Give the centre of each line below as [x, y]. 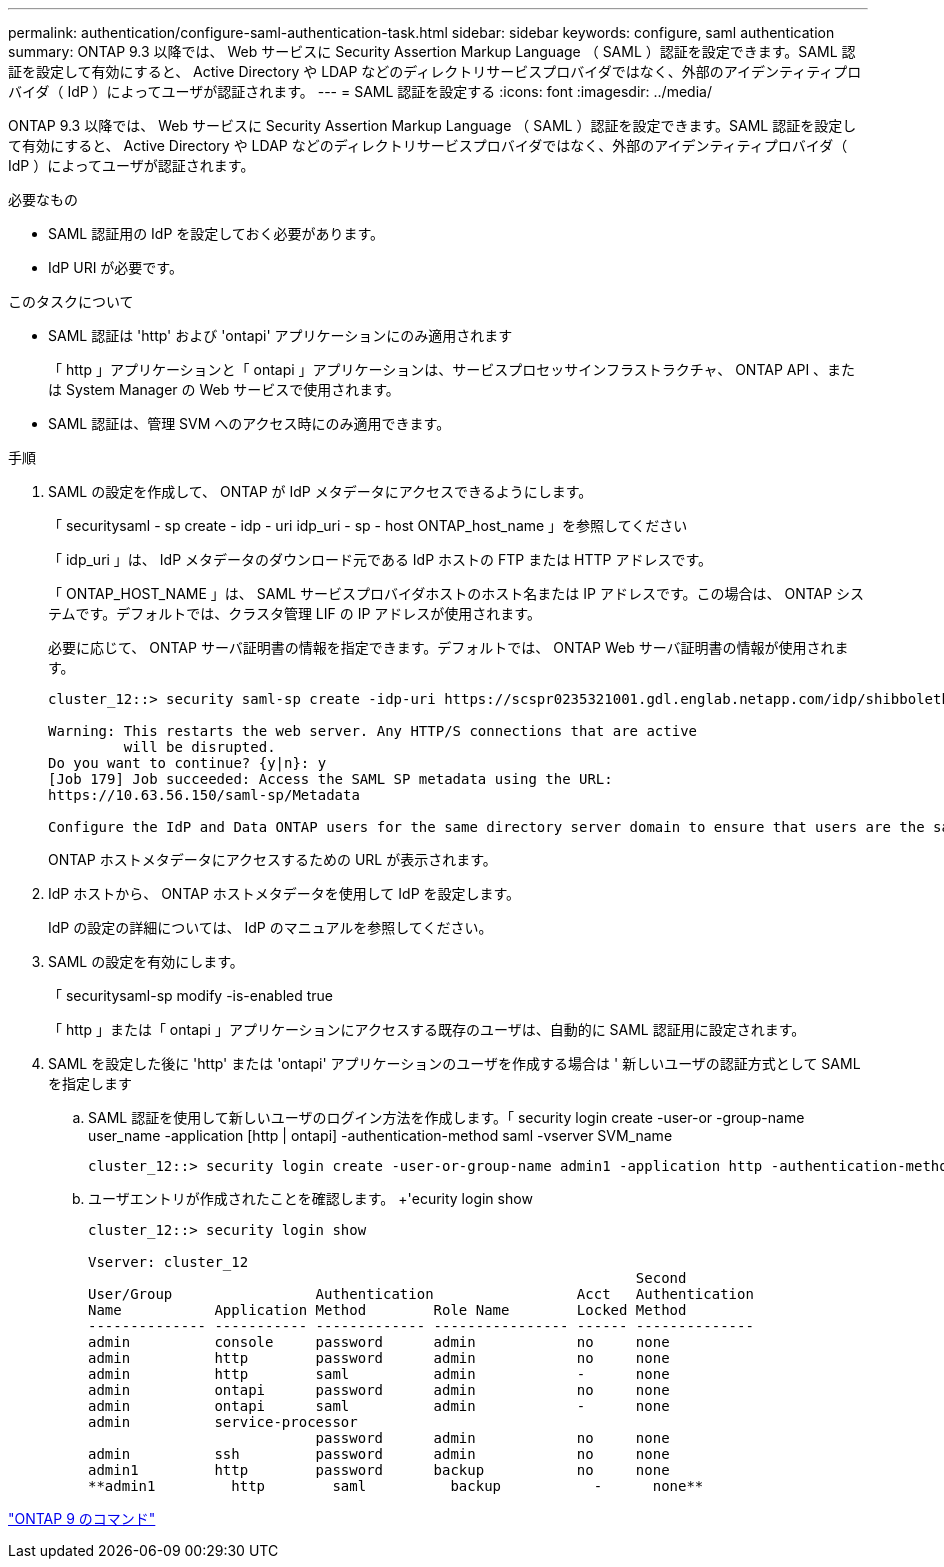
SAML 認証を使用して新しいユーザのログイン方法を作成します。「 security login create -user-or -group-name [446, 1117]
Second [661, 1278]
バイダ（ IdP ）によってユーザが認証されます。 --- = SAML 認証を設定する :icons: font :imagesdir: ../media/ [360, 91]
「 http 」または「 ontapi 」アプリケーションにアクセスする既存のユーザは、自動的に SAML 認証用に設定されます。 [427, 1029]
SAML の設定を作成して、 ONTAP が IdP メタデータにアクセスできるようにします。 [320, 491]
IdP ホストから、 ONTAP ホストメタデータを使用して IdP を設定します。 [284, 893]
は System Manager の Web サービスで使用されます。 [224, 389]
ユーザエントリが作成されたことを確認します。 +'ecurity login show [310, 1198]
